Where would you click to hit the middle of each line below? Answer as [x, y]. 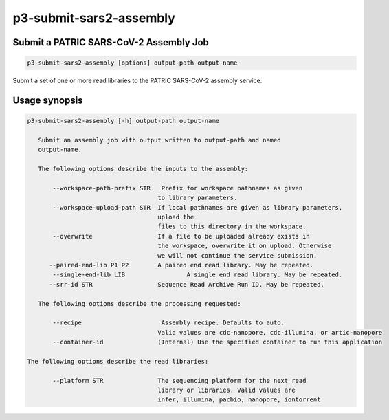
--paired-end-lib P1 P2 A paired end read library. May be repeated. [181, 265]
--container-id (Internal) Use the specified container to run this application [218, 342]
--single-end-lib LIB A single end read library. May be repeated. [198, 275]
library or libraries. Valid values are [226, 390]
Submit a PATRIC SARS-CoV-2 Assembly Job [111, 42]
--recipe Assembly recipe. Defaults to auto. [169, 323]
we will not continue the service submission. [237, 255]
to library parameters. [198, 198]
